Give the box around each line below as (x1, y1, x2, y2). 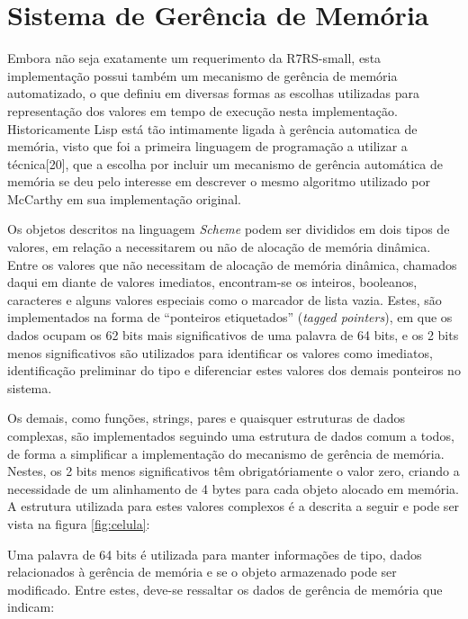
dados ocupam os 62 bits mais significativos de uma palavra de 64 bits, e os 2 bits (7, 326, 459, 345)
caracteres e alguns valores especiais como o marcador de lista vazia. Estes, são (7, 290, 442, 309)
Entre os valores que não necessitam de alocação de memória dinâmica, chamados (7, 255, 457, 274)
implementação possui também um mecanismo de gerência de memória (7, 66, 398, 85)
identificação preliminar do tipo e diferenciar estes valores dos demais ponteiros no (7, 361, 461, 380)
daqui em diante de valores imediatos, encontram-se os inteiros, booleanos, (7, 273, 418, 292)
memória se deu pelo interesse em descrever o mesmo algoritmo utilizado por (7, 172, 430, 191)
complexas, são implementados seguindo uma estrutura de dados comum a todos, (7, 426, 454, 444)
